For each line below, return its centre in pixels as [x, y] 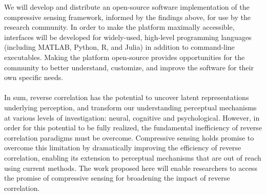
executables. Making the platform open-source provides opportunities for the [125, 57]
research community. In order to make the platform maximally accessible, [119, 27]
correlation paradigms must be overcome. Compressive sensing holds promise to [129, 137]
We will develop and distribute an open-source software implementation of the [127, 7]
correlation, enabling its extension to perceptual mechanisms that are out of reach [133, 157]
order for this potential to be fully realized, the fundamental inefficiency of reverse [133, 128]
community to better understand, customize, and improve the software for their [129, 67]
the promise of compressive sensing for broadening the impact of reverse [117, 178]
